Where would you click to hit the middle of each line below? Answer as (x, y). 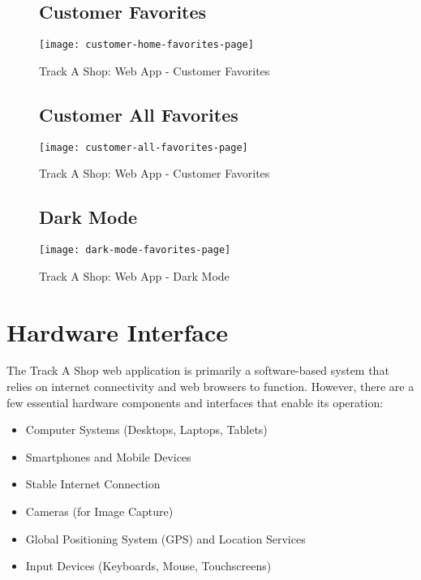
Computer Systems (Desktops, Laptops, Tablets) (146, 430)
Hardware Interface (118, 331)
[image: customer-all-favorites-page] (144, 147)
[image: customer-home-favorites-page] (146, 45)
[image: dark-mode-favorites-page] (135, 250)
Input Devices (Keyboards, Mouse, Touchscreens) (148, 566)
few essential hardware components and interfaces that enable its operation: (195, 402)
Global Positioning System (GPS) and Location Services (165, 538)
